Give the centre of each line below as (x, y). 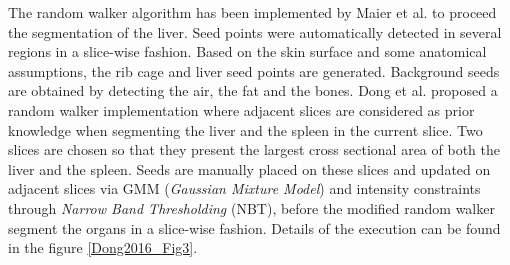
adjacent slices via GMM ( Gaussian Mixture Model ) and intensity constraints (244, 188)
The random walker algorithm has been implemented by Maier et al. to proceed (252, 12)
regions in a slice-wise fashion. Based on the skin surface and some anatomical (247, 51)
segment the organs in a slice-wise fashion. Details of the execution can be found (254, 227)
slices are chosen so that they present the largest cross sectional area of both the (254, 149)
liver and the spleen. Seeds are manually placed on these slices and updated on (249, 168)
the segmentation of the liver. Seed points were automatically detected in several (255, 31)
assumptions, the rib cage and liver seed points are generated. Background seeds (254, 70)
